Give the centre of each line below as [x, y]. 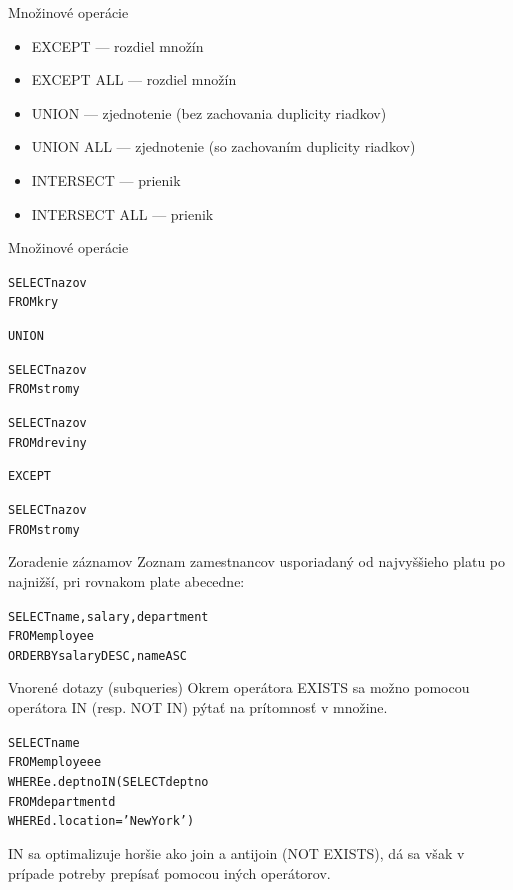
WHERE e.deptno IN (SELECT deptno [108, 781]
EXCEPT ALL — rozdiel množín [134, 79]
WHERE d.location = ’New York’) [101, 821]
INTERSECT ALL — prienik [122, 213]
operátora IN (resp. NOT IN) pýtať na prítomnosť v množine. [198, 707]
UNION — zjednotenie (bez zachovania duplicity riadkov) [209, 112]
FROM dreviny [47, 442]
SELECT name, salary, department [108, 616]
